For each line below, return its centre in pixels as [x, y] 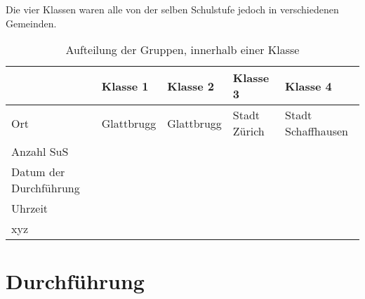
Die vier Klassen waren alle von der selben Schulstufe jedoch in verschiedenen [172, 9]
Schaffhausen [317, 131]
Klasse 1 [125, 86]
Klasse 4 [308, 86]
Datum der [38, 172]
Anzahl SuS [40, 152]
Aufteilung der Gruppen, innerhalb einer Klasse [182, 50]
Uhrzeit [30, 208]
